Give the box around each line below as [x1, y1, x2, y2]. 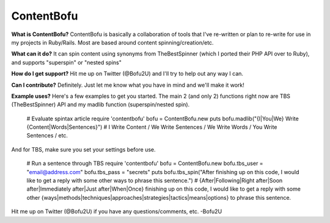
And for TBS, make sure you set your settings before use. [11, 145, 156, 153]
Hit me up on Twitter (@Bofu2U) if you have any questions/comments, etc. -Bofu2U [11, 208, 222, 215]
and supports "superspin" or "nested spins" [11, 59, 122, 66]
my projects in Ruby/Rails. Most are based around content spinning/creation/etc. [11, 38, 214, 46]
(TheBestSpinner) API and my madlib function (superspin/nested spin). [11, 101, 190, 108]
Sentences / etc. [26, 132, 68, 139]
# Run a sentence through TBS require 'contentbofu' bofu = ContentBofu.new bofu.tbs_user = [26, 159, 263, 167]
